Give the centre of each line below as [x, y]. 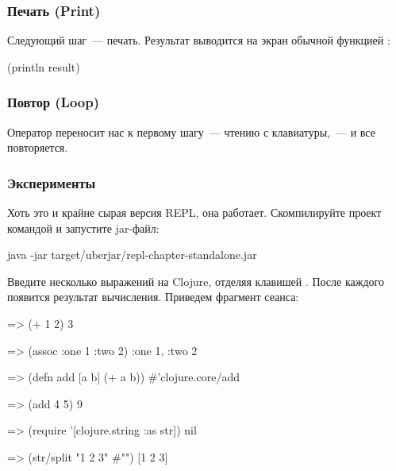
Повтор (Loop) [54, 102]
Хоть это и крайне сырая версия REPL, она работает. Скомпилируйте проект [194, 212]
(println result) [44, 66]
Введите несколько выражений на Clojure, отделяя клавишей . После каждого [196, 281]
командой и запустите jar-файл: [83, 228]
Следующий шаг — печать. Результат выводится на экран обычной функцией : [199, 40]
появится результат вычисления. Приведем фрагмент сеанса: [153, 297]
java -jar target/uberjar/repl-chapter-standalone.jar [132, 255]
